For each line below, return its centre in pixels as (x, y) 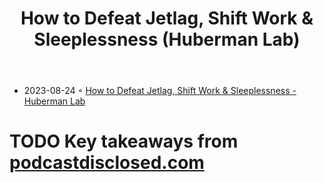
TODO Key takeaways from (124, 141)
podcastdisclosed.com (107, 163)
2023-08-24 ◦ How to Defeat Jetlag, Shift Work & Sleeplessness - (160, 91)
